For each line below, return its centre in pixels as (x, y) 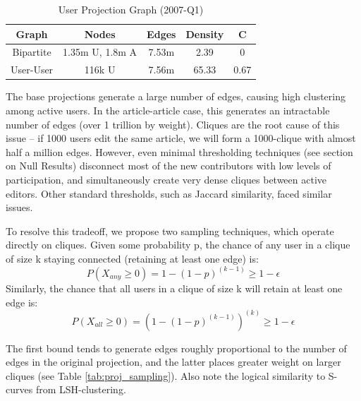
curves (19, 389)
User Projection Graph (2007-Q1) (131, 9)
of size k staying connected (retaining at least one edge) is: (132, 258)
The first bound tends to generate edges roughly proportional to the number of (176, 348)
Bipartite (32, 52)
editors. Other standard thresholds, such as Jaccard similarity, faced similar (169, 193)
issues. (19, 207)
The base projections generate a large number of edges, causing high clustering (176, 96)
